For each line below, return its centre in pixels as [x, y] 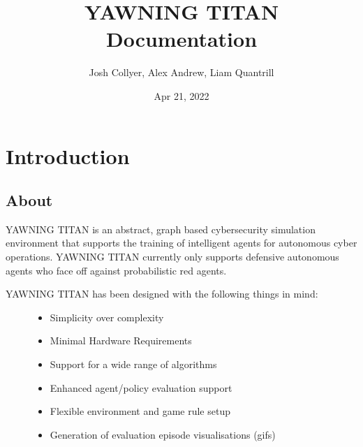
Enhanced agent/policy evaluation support [141, 387]
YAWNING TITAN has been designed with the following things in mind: [162, 294]
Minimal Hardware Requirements [121, 340]
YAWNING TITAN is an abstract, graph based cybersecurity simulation [161, 229]
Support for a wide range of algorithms [133, 364]
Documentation [181, 39]
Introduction [68, 155]
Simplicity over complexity [107, 317]
